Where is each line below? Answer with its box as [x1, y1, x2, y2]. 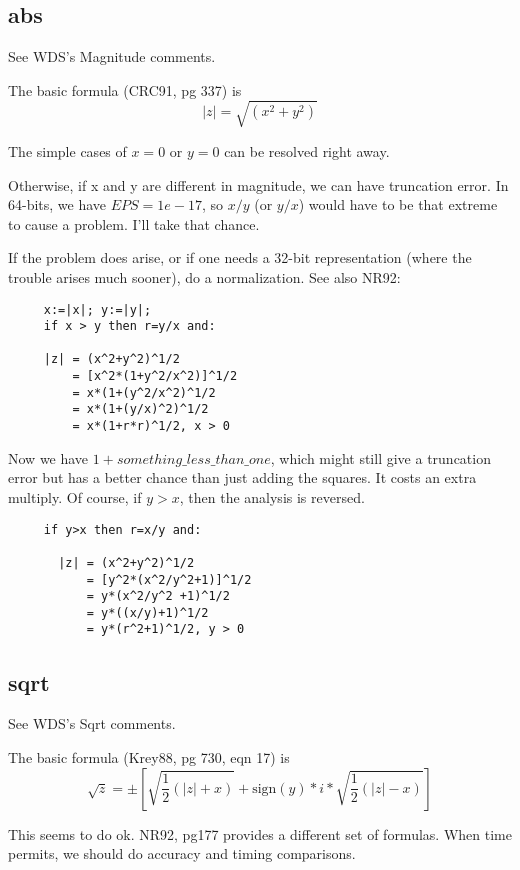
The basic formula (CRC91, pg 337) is [8, 79, 242, 100]
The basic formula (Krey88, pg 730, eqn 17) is [8, 746, 290, 767]
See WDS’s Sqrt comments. [8, 713, 176, 734]
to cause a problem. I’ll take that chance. [8, 213, 260, 234]
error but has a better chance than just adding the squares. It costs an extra [8, 467, 477, 488]
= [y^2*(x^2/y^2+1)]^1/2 [86, 572, 252, 587]
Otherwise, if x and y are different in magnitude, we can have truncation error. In [8, 174, 509, 195]
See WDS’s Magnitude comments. [8, 46, 216, 67]
